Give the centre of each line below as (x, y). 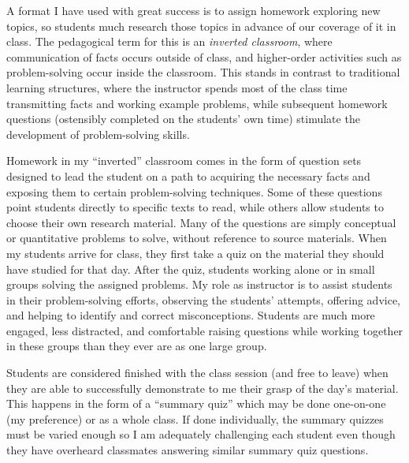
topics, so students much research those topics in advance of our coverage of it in (201, 26)
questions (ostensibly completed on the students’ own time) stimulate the (183, 119)
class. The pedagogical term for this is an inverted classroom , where (169, 41)
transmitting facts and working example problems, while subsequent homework (197, 103)
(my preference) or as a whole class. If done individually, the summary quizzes (195, 418)
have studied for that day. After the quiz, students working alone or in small (191, 269)
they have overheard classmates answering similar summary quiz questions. (188, 450)
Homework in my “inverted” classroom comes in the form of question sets (184, 161)
